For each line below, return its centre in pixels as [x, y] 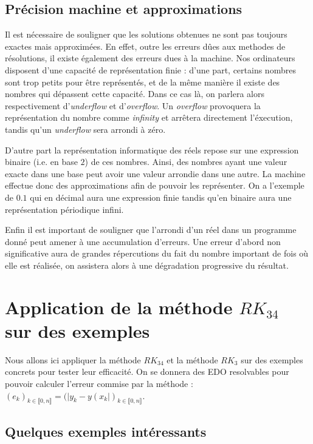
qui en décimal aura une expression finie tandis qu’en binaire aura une [161, 197]
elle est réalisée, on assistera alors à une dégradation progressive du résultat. [147, 265]
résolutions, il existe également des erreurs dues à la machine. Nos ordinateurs [150, 58]
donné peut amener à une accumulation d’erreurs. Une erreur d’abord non [143, 241]
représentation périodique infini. [64, 209]
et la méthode [192, 359]
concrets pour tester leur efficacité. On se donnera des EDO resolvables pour [147, 372]
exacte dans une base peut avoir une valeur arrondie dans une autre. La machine [155, 173]
